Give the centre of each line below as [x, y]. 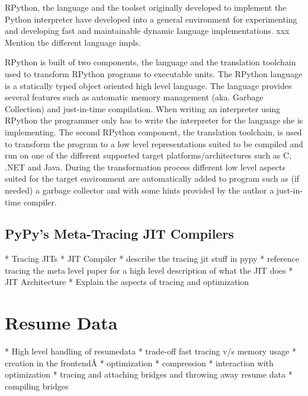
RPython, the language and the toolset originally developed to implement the [146, 7]
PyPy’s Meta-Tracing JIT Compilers [119, 234]
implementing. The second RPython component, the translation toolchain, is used [153, 132]
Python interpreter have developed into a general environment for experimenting [151, 19]
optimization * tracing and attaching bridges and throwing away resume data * [149, 374]
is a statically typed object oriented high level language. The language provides [148, 85]
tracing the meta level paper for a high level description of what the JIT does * [149, 270]
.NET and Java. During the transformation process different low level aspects [145, 167]
